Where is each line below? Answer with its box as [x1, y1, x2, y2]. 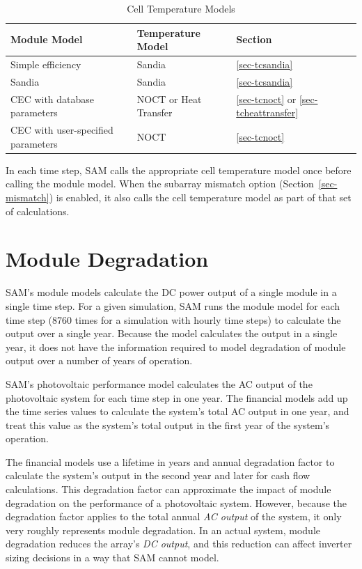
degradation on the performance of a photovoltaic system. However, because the [6, 495, 347, 510]
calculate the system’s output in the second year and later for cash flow [6, 468, 310, 483]
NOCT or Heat [136, 91, 202, 106]
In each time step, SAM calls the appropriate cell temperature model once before [6, 162, 352, 177]
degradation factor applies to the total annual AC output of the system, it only [6, 509, 342, 524]
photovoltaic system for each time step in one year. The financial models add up [6, 390, 348, 405]
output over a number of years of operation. [6, 353, 193, 368]
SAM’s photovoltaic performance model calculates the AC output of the [6, 376, 313, 391]
